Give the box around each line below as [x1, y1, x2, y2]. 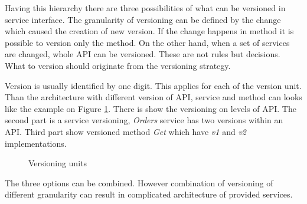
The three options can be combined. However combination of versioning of [5, 176, 273, 189]
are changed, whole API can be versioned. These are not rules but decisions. [5, 48, 280, 60]
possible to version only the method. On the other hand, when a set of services [5, 36, 290, 48]
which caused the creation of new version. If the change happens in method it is [5, 25, 294, 37]
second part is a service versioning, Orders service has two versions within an [5, 114, 283, 126]
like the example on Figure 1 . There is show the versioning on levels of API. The [5, 102, 296, 114]
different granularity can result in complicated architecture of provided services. [5, 188, 293, 200]
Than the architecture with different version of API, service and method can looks [5, 91, 302, 103]
